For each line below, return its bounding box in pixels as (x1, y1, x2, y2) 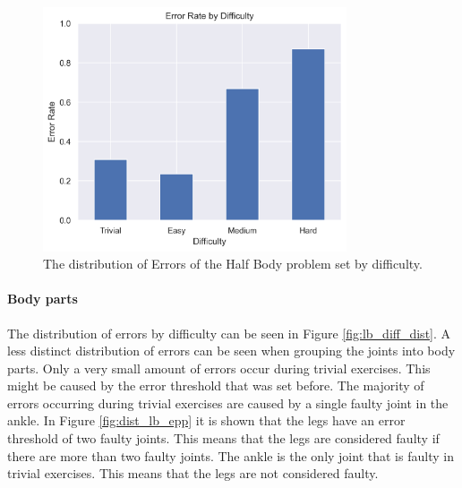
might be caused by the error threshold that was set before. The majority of (7, 376, 424, 395)
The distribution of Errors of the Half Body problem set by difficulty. (43, 254, 423, 273)
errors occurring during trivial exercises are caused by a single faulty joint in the (7, 393, 449, 412)
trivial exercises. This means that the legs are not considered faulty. (7, 464, 379, 483)
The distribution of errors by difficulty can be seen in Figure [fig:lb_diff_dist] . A (7, 323, 451, 342)
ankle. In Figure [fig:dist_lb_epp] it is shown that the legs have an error (7, 411, 406, 430)
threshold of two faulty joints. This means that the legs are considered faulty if (7, 429, 440, 448)
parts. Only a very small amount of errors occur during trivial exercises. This (7, 358, 431, 377)
